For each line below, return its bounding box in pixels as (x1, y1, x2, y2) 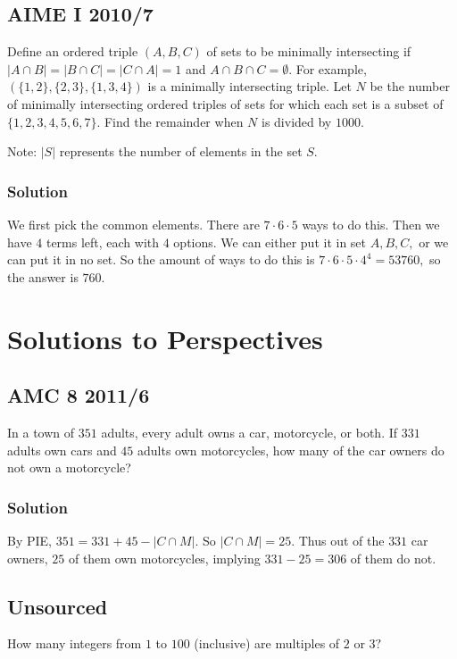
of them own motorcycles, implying (68, 548, 261, 567)
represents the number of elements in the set (59, 142, 303, 161)
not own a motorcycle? (7, 458, 131, 477)
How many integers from (7, 634, 142, 653)
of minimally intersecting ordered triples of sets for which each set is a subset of (7, 94, 444, 113)
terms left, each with (46, 232, 160, 251)
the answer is (7, 267, 79, 286)
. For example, (288, 59, 367, 78)
